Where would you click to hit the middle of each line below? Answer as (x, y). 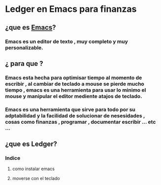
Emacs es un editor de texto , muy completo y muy (66, 42)
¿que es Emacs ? (31, 27)
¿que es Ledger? (31, 144)
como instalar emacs (33, 169)
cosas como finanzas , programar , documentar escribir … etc (80, 122)
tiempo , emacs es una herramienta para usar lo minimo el (76, 90)
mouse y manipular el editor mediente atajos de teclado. (74, 96)
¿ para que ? (24, 64)
